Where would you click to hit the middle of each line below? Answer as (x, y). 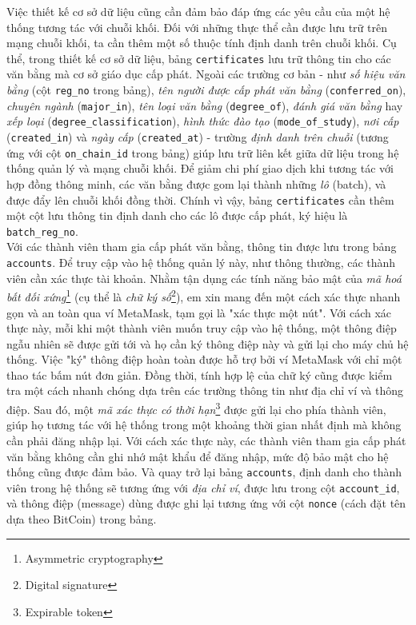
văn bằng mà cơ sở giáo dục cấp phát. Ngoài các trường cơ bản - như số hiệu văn (206, 74)
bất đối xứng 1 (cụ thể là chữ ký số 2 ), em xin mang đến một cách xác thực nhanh (204, 295)
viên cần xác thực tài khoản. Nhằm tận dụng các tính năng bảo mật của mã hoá (204, 278)
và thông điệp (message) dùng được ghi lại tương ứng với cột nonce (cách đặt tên (206, 503)
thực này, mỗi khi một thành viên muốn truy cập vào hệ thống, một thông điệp (202, 328)
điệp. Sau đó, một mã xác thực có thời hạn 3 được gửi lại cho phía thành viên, (196, 408)
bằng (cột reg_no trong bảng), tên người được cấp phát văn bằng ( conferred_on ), (206, 90)
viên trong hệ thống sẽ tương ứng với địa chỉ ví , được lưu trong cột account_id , (203, 487)
